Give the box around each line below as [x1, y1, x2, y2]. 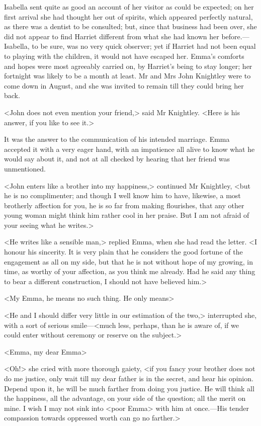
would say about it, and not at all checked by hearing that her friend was [4, 153, 230, 164]
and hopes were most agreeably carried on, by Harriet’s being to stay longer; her [4, 60, 252, 71]
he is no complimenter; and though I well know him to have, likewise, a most [4, 190, 241, 201]
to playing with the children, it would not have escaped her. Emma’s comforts [4, 50, 244, 61]
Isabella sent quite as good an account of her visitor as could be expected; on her [4, 2, 254, 12]
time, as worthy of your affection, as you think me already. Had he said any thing [4, 266, 255, 277]
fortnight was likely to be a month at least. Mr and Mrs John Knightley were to [4, 70, 251, 81]
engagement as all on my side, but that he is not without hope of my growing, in [4, 256, 253, 267]
